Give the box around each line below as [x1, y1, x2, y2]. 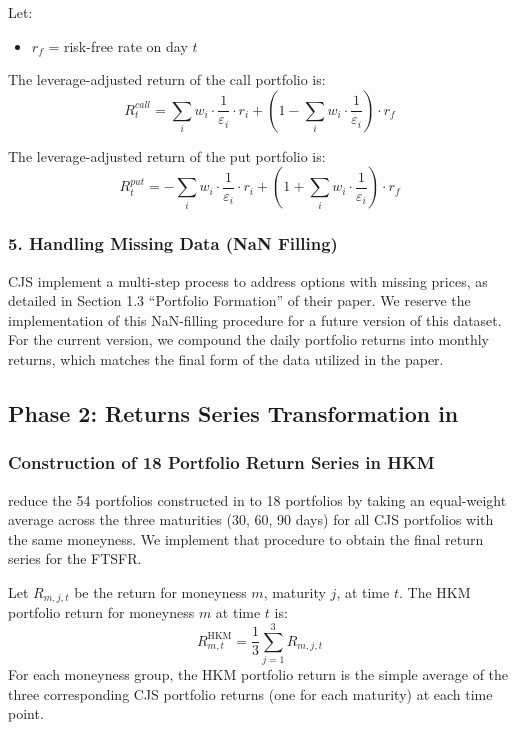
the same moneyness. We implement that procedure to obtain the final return [8, 528, 484, 549]
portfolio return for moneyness [8, 602, 195, 623]
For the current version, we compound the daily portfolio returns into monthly [8, 329, 489, 350]
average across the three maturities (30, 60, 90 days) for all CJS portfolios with [8, 509, 494, 530]
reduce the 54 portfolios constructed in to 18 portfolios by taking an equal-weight [8, 489, 507, 510]
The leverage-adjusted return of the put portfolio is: [8, 145, 326, 166]
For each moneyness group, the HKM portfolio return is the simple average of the [8, 664, 509, 685]
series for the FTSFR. [8, 548, 142, 569]
